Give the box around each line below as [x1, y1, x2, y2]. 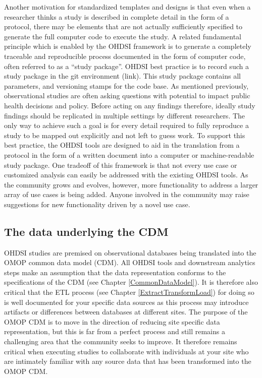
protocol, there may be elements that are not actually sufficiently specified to [4, 21, 243, 32]
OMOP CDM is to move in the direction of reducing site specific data [4, 316, 220, 327]
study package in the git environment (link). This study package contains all [4, 71, 241, 81]
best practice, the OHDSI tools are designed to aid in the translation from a [4, 140, 240, 150]
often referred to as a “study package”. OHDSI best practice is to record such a [4, 60, 249, 71]
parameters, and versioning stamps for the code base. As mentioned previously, [4, 80, 249, 91]
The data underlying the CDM [4, 223, 169, 239]
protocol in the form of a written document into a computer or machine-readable [4, 149, 254, 160]
